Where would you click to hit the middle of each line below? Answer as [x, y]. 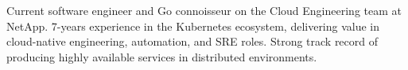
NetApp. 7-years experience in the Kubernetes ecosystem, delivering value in [193, 26]
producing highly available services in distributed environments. [162, 56]
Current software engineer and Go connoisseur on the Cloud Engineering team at [204, 10]
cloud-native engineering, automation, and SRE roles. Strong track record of [192, 41]
